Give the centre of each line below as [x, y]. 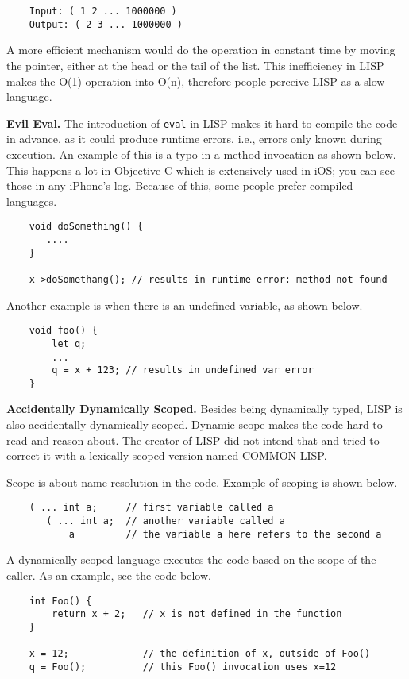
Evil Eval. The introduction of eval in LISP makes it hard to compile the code [202, 123]
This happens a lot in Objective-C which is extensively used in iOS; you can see [201, 170]
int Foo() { [60, 601]
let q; [69, 343]
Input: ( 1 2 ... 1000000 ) [103, 11]
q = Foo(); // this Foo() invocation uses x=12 [183, 667]
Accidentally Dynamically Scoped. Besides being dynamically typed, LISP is [204, 409]
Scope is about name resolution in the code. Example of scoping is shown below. [202, 482]
